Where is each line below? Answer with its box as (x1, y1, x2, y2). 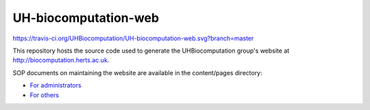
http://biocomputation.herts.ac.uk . (12, 56, 110, 64)
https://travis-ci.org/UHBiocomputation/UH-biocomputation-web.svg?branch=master (12, 34, 254, 42)
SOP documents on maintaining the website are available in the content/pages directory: (12, 68, 263, 77)
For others (29, 91, 60, 99)
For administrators (29, 81, 82, 90)
